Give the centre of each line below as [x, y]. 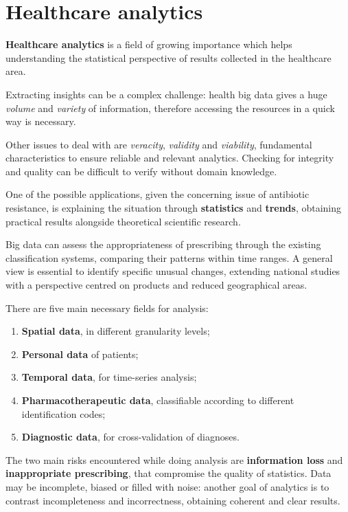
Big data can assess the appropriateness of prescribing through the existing [163, 244]
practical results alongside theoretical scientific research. [123, 221]
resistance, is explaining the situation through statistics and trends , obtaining [174, 208]
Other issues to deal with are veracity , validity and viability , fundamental [159, 144]
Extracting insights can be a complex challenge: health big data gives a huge [166, 94]
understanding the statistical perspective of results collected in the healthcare [169, 57]
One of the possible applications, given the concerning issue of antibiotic [158, 194]
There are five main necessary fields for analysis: [107, 308]
